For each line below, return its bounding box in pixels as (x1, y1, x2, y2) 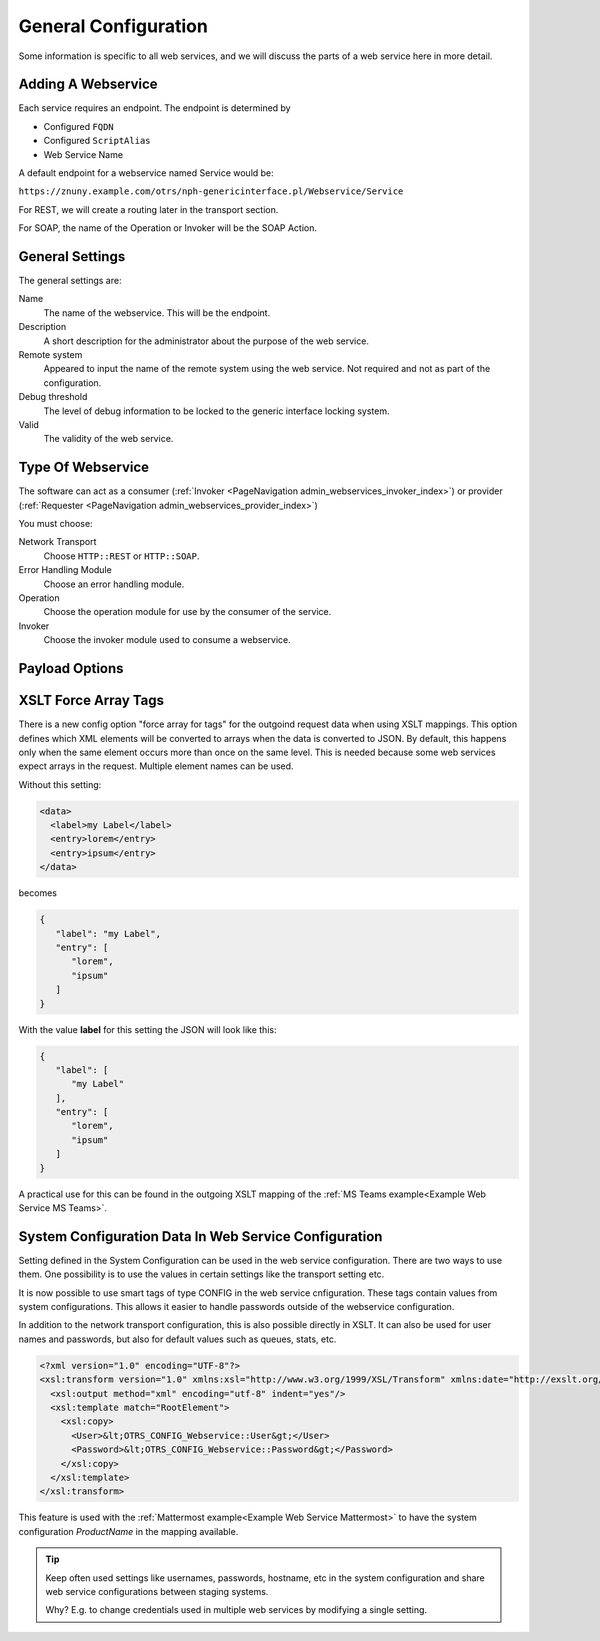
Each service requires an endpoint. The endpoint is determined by (18, 102, 291, 114)
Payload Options (18, 660, 124, 677)
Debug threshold (18, 391, 88, 403)
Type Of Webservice (18, 459, 150, 476)
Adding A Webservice (18, 76, 159, 93)
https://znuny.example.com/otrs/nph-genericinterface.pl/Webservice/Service (18, 186, 404, 197)
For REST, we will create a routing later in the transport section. (18, 203, 279, 215)
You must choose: (18, 518, 94, 530)
